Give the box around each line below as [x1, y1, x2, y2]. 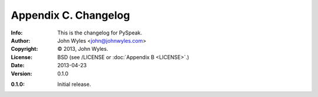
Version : [11, 70, 32, 77]
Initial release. [57, 81, 91, 88]
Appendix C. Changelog [11, 9, 130, 22]
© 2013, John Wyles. [57, 46, 108, 53]
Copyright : [11, 46, 38, 53]
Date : [11, 62, 25, 69]
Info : [11, 29, 23, 36]
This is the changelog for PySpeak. [57, 29, 143, 36]
